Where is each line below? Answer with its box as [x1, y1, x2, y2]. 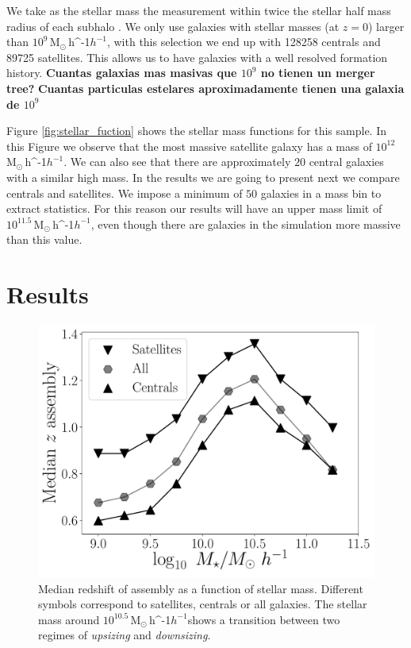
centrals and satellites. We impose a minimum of [6, 184, 243, 201]
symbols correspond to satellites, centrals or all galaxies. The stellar [38, 596, 367, 612]
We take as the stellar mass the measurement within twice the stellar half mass [6, 2, 391, 18]
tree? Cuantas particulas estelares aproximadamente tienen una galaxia [6, 79, 405, 96]
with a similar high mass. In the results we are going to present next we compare [6, 168, 400, 185]
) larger [367, 17, 405, 34]
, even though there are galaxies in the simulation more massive [90, 215, 401, 232]
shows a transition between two [187, 611, 340, 627]
